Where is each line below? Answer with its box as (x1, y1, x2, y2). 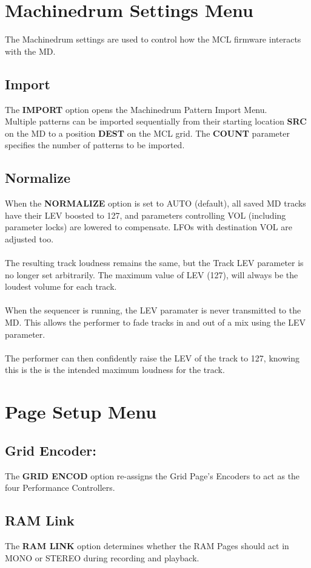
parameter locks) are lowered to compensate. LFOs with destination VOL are (5, 221, 292, 233)
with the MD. (5, 44, 56, 57)
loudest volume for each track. (5, 280, 117, 293)
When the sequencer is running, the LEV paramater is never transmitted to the (5, 304, 301, 317)
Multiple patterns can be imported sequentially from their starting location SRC (5, 115, 307, 128)
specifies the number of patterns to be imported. (5, 139, 185, 151)
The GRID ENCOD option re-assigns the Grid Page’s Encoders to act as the (5, 469, 300, 482)
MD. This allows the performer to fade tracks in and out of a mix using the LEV (5, 316, 306, 329)
